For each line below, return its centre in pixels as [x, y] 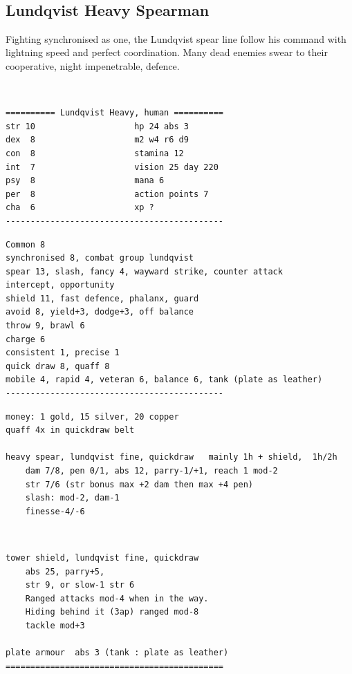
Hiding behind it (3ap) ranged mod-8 [112, 612]
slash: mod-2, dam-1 [72, 498]
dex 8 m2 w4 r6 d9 [97, 140]
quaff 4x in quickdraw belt [70, 430]
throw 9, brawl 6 [45, 326]
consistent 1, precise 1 [63, 353]
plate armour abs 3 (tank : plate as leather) [117, 653]
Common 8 [26, 244]
